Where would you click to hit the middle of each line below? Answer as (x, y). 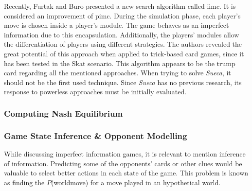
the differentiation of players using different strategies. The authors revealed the (123, 44)
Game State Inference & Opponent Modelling (96, 135)
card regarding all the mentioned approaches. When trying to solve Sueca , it (117, 73)
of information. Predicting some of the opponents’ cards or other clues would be (123, 163)
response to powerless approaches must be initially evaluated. (95, 92)
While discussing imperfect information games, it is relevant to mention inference (125, 154)
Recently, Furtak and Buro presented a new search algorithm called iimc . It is (120, 6)
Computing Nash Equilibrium (63, 113)
